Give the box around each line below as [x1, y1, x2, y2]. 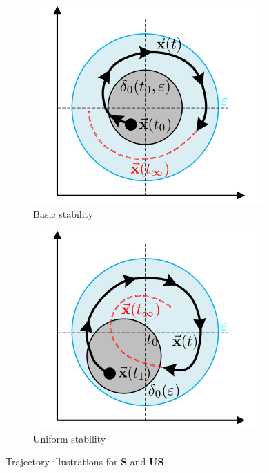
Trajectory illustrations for [6, 454, 118, 469]
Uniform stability [33, 431, 106, 445]
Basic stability [33, 206, 94, 221]
